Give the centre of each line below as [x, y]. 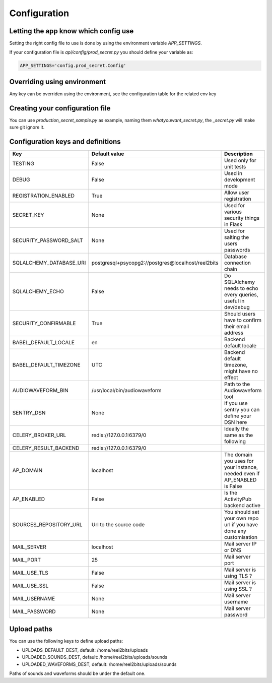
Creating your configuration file [60, 108]
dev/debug [237, 307]
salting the [237, 237]
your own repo [242, 518]
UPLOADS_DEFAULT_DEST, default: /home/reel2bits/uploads [85, 650]
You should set [242, 512]
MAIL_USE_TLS [30, 573]
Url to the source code [118, 525]
